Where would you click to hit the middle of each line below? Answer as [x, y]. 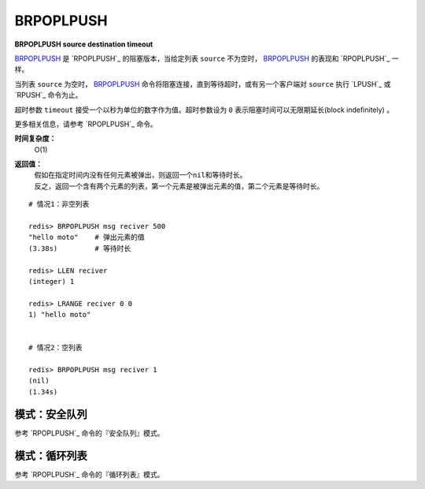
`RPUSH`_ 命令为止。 [48, 95]
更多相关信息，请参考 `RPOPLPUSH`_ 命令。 [86, 124]
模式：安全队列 [51, 414]
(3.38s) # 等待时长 [80, 248]
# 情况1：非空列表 [59, 204]
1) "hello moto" [60, 315]
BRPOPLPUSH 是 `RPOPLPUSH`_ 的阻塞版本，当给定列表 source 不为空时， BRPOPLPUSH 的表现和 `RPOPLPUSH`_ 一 [207, 58]
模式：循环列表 [51, 455]
